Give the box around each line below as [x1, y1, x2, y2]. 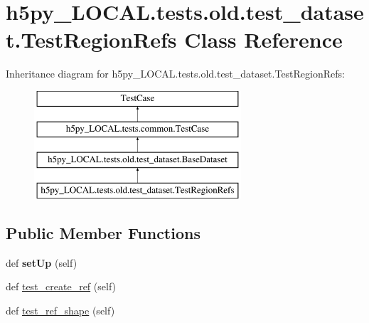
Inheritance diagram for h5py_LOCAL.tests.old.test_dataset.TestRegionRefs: [6, 66, 345, 81]
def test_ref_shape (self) [6, 303, 115, 318]
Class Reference [184, 25, 343, 54]
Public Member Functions [6, 222, 200, 244]
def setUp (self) [6, 255, 77, 270]
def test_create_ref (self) [6, 279, 117, 294]
